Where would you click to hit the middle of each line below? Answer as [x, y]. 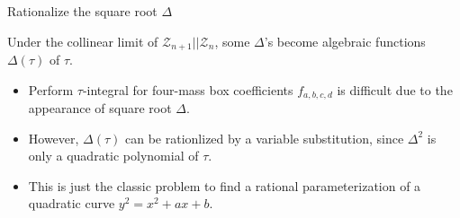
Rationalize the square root [82, 11]
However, [54, 138]
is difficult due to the [395, 89]
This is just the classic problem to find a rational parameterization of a [225, 185]
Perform [51, 89]
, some [232, 41]
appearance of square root [100, 108]
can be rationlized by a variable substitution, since [265, 138]
